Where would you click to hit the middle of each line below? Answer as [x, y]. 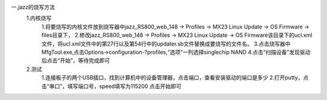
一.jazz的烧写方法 [33, 7]
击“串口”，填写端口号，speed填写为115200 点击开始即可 [111, 86]
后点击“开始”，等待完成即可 [76, 61]
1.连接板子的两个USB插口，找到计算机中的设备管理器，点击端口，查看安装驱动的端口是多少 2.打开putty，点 [175, 78]
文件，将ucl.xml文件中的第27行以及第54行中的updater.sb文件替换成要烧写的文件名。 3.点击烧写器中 [166, 44]
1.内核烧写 [39, 18]
